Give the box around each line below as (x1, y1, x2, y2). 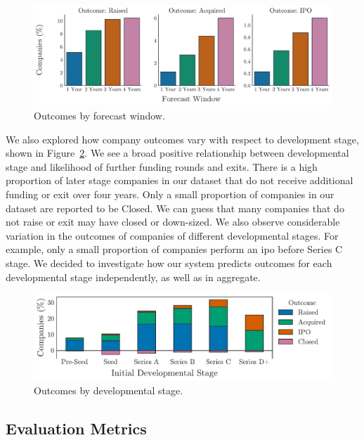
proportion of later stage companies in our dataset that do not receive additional (6, 173, 353, 188)
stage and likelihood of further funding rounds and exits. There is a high (6, 159, 318, 174)
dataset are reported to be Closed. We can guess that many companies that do (6, 200, 344, 215)
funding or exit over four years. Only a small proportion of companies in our (6, 187, 334, 201)
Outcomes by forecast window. (34, 108, 165, 123)
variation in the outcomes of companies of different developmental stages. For (6, 228, 339, 242)
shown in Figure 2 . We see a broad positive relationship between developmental (6, 145, 349, 160)
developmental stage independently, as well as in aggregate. (6, 269, 261, 284)
